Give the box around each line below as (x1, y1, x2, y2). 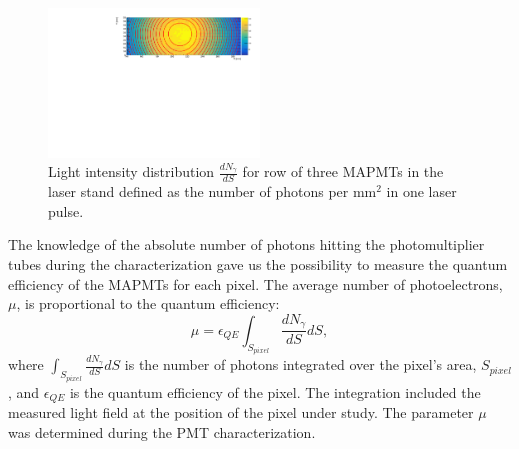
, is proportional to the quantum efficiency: (16, 293, 280, 314)
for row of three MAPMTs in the (242, 161, 444, 182)
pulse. (48, 200, 84, 221)
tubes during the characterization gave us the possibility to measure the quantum (8, 254, 508, 275)
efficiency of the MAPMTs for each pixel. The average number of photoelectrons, (8, 273, 503, 294)
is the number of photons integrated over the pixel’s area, (124, 354, 477, 375)
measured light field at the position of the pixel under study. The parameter (8, 402, 474, 423)
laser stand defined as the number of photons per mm (48, 181, 377, 202)
